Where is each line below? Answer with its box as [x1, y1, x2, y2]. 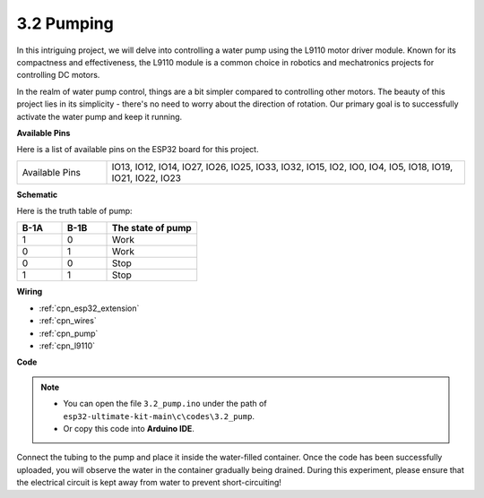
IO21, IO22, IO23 [111, 171, 181, 184]
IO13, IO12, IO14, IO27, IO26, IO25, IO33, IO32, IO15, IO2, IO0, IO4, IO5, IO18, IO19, [111, 160, 454, 173]
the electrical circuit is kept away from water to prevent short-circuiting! [16, 477, 282, 488]
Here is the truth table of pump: [16, 206, 134, 217]
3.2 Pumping [16, 13, 114, 33]
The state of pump [112, 222, 192, 235]
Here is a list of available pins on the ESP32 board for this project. [16, 144, 259, 155]
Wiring [16, 287, 43, 297]
